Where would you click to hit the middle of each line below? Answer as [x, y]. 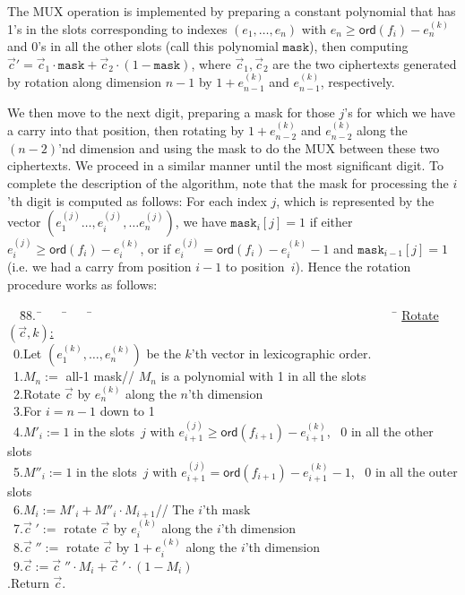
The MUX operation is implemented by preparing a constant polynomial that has [232, 11]
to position [255, 267]
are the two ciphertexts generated [365, 63]
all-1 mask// [100, 376]
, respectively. [357, 82]
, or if [155, 248]
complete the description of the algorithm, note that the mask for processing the [228, 182]
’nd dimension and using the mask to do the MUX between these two [249, 147]
